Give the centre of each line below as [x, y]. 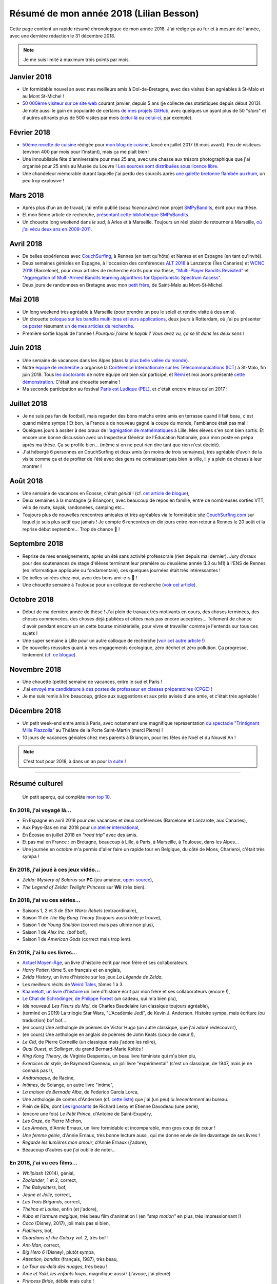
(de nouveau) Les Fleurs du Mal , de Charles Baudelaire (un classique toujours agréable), [116, 1006]
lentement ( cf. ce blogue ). [50, 655]
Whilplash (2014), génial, [49, 1173]
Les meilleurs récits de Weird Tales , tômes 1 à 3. [73, 984]
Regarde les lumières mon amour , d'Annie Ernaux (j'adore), [85, 1142]
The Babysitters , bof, [44, 1187]
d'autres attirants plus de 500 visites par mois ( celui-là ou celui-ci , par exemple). [107, 118]
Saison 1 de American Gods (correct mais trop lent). [77, 939]
